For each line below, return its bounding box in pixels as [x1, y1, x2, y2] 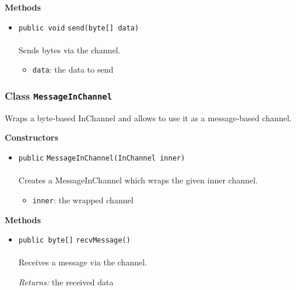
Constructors [5, 131, 59, 144]
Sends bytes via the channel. [18, 43, 121, 56]
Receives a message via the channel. [18, 256, 147, 268]
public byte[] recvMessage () [18, 236, 131, 245]
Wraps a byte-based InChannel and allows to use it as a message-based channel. [5, 111, 292, 124]
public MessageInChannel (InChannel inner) [18, 154, 185, 163]
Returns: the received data [18, 276, 114, 288]
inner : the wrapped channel [32, 193, 134, 206]
